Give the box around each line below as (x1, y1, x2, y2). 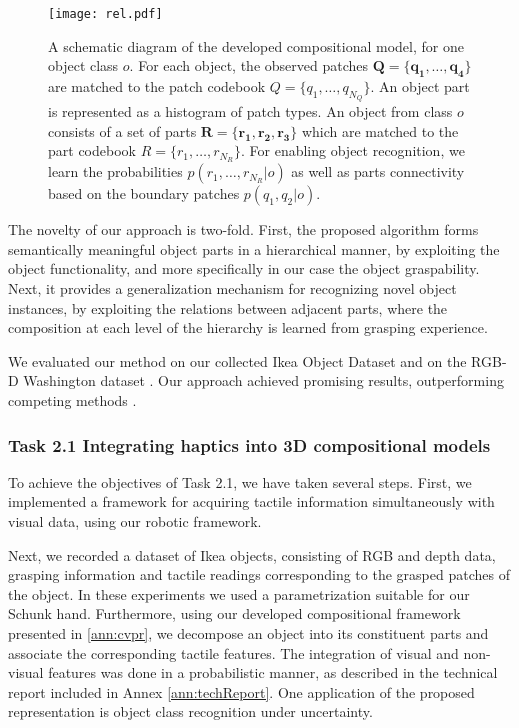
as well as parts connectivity (291, 161, 465, 182)
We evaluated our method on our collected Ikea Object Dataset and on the (8, 350, 467, 371)
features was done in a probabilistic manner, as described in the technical (48, 662, 498, 683)
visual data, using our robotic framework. (8, 511, 262, 532)
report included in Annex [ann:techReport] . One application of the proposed (8, 681, 475, 702)
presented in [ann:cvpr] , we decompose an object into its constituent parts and (8, 623, 489, 644)
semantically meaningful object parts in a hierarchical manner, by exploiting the (8, 238, 500, 259)
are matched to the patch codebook (48, 76, 266, 97)
